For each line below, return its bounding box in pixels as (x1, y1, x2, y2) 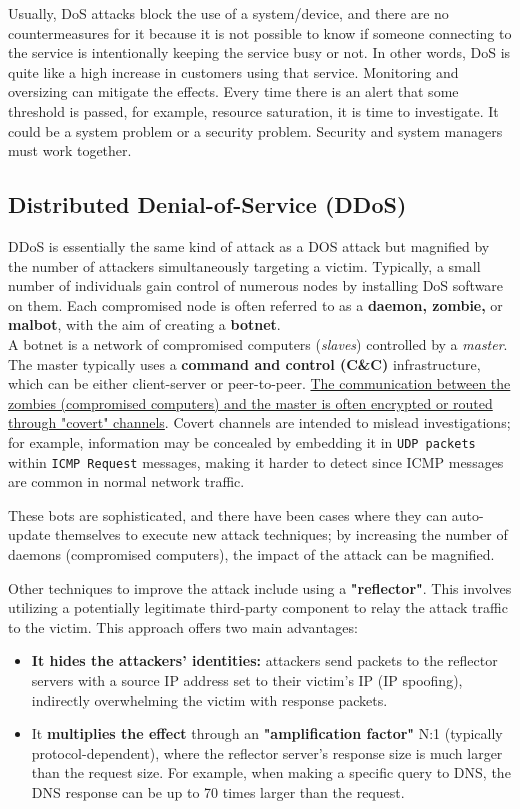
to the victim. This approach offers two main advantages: (8, 616, 358, 637)
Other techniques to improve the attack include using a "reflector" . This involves (8, 577, 512, 598)
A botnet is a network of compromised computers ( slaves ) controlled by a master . (8, 333, 508, 354)
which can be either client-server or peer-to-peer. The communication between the (8, 373, 511, 394)
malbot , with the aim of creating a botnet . (8, 314, 281, 335)
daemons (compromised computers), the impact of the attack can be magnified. (8, 543, 495, 564)
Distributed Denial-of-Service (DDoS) (8, 189, 407, 220)
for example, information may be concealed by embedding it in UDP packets (8, 431, 476, 452)
